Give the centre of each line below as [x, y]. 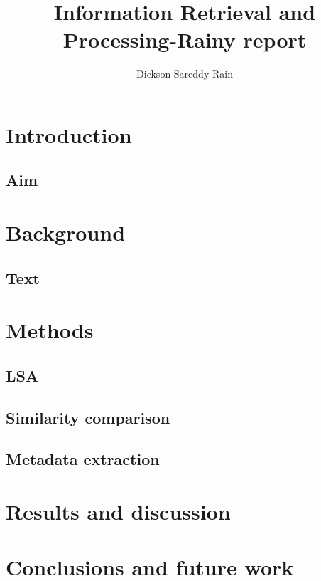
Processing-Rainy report [185, 40]
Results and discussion [118, 511]
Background [66, 232]
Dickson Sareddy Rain [185, 74]
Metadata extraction [83, 459]
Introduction [69, 134]
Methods [50, 330]
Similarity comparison [88, 417]
